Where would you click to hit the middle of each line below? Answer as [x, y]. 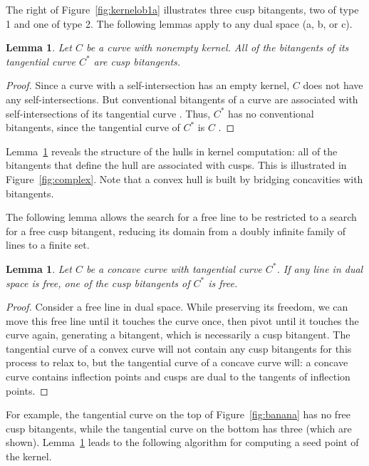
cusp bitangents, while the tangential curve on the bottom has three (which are [179, 428]
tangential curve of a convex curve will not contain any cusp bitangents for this [179, 348]
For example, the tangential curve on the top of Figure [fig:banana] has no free [178, 414]
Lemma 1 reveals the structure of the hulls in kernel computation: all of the [172, 151]
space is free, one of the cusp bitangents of [98, 283]
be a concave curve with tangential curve [174, 268]
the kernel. [29, 456]
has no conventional [271, 113]
